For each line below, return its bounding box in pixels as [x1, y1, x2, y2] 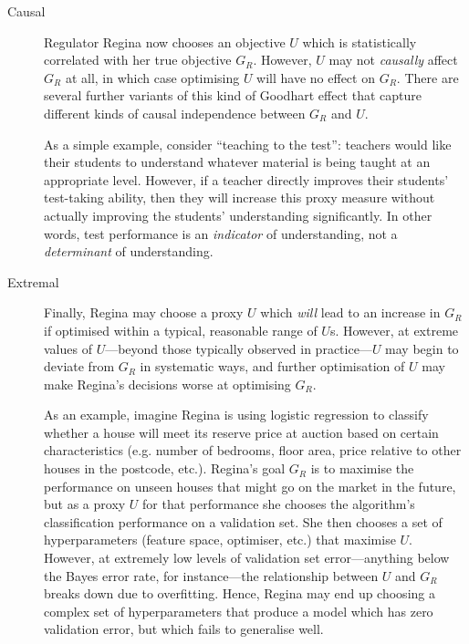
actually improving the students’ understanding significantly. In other [44, 205, 433, 224]
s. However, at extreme [329, 320, 459, 339]
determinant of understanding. [44, 242, 214, 261]
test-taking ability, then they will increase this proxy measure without [44, 188, 435, 207]
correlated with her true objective [44, 50, 232, 69]
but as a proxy [44, 494, 126, 514]
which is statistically [302, 32, 417, 51]
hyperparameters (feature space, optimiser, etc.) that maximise [44, 530, 396, 549]
